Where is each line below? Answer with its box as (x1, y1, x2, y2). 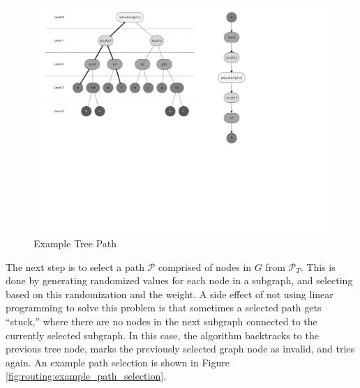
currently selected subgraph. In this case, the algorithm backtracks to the (6, 327, 319, 342)
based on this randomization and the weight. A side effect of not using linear (6, 286, 333, 301)
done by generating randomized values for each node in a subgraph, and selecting (6, 273, 353, 288)
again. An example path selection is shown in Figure (6, 355, 230, 369)
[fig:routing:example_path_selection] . (6, 368, 167, 383)
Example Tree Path (33, 236, 117, 251)
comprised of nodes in (158, 259, 252, 274)
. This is (300, 259, 336, 274)
